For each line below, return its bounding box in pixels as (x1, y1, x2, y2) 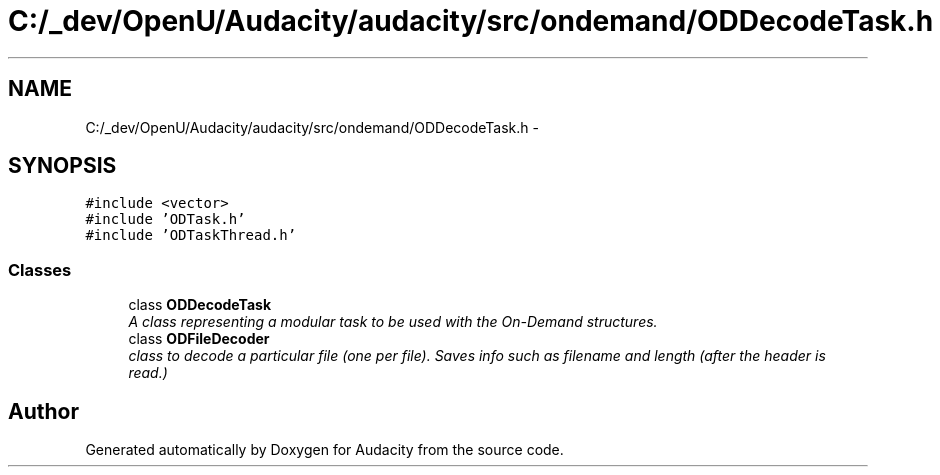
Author (8, 398, 79, 424)
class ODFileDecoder (128, 330, 270, 348)
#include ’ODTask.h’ (85, 211, 246, 228)
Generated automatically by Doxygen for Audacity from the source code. (85, 441, 564, 459)
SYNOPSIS (8, 153, 117, 179)
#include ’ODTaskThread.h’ (85, 227, 297, 244)
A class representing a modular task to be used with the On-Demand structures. (128, 313, 658, 331)
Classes (8, 259, 72, 280)
